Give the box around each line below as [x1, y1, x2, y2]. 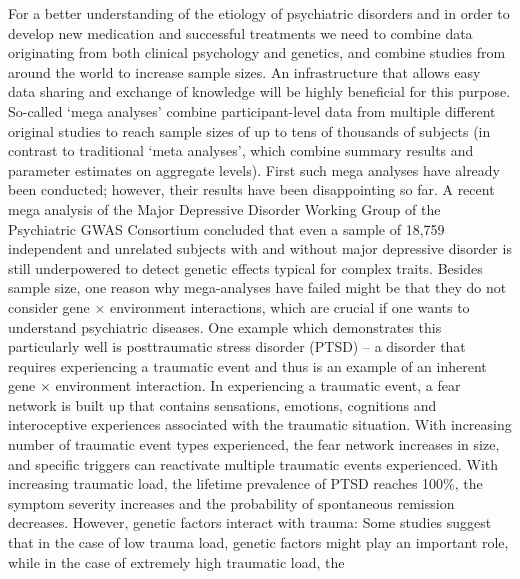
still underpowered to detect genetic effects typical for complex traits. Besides [8, 257, 483, 278]
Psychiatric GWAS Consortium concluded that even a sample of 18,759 [8, 218, 445, 239]
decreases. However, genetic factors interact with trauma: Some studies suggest [8, 512, 492, 533]
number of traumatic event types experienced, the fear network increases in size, [8, 434, 500, 455]
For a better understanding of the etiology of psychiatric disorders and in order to [8, 3, 510, 23]
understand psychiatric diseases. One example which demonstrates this [8, 316, 442, 337]
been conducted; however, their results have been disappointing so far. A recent [8, 179, 495, 200]
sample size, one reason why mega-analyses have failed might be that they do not [8, 277, 507, 298]
